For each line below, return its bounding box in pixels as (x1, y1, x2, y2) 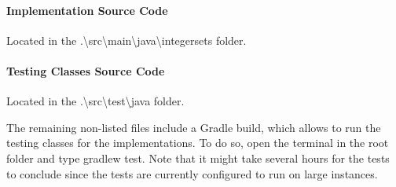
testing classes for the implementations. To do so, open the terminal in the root (6, 134, 389, 151)
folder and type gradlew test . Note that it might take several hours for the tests (6, 149, 390, 166)
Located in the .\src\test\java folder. (6, 93, 185, 109)
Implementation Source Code (6, 2, 168, 18)
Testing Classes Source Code (6, 62, 165, 79)
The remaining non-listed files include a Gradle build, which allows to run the (6, 119, 381, 135)
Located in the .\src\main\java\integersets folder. (6, 31, 247, 48)
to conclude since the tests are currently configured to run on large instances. (6, 165, 378, 181)
